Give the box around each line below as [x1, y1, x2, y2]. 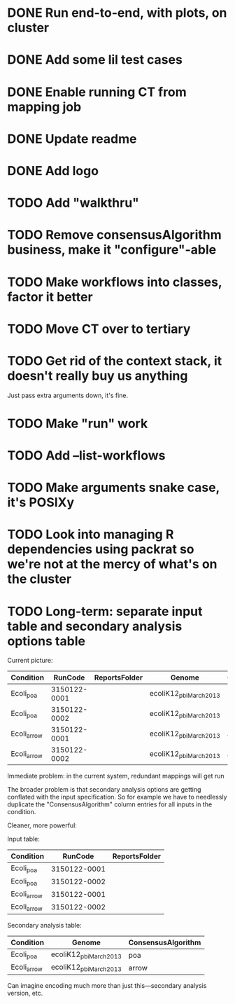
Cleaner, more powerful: [7, 821, 77, 830]
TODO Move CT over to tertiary [7, 321, 191, 337]
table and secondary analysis [7, 618, 183, 634]
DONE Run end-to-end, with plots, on [7, 5, 227, 21]
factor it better [7, 289, 93, 305]
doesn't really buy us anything [7, 368, 188, 383]
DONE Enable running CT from [7, 84, 187, 99]
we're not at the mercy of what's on [7, 556, 218, 572]
